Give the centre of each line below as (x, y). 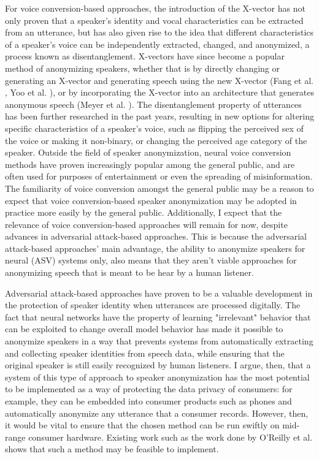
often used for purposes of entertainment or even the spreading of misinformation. (159, 176)
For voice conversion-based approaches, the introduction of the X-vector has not (155, 8)
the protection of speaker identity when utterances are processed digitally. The (153, 305)
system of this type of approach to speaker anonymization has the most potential (157, 377)
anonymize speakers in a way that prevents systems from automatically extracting (159, 341)
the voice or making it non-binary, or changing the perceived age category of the (156, 140)
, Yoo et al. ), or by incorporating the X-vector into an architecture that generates (159, 92)
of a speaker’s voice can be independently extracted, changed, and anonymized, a (157, 44)
